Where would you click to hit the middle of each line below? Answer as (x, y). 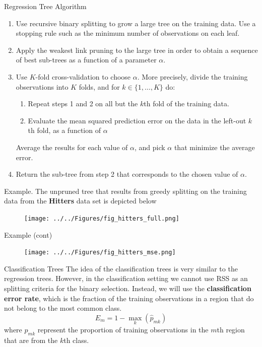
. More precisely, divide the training (192, 76)
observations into (42, 86)
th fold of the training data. (186, 103)
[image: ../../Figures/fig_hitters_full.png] (102, 218)
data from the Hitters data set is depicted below (80, 201)
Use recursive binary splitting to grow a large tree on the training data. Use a (136, 23)
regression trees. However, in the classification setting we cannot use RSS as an (126, 278)
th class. (76, 340)
